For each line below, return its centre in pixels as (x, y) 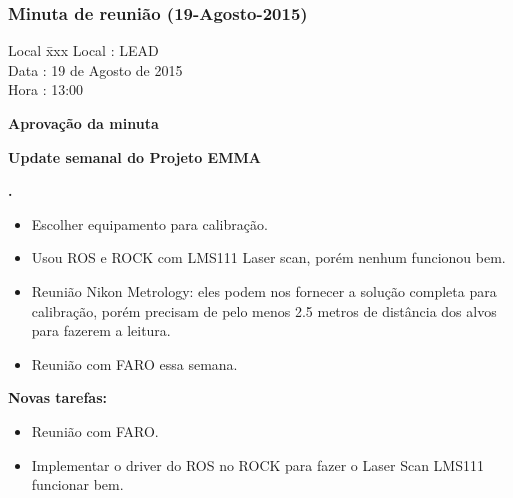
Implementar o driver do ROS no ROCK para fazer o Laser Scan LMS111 (257, 464)
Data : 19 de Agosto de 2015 (95, 69)
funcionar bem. (77, 484)
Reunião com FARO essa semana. (134, 363)
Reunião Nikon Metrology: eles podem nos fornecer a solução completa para (264, 290)
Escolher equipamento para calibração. (149, 223)
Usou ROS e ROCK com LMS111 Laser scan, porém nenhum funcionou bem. (268, 257)
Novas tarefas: (58, 397)
